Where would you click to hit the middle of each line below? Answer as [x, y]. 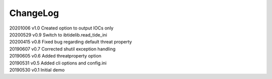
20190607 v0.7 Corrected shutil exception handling [62, 49]
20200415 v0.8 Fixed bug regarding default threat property [71, 42]
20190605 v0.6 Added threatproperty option [55, 56]
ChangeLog [34, 13]
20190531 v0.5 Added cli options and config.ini [58, 63]
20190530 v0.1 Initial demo [37, 69]
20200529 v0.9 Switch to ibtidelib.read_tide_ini [58, 34]
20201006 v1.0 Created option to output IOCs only [61, 28]
